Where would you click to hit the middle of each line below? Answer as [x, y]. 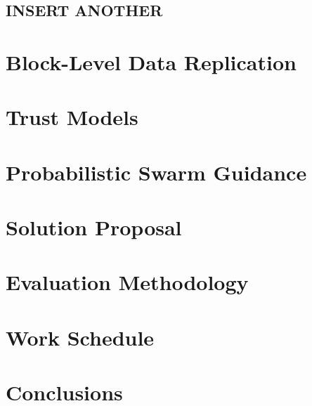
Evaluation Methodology [127, 282]
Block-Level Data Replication [151, 61]
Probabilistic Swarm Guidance [156, 172]
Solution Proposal [94, 227]
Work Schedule [80, 337]
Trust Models [72, 117]
